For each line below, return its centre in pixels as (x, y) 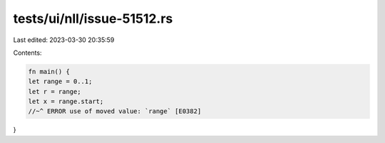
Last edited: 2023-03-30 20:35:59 (64, 40)
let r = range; (55, 91)
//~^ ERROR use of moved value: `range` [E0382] (115, 111)
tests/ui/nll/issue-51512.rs (93, 18)
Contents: (27, 53)
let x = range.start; (66, 102)
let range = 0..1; (60, 81)
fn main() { (49, 71)
